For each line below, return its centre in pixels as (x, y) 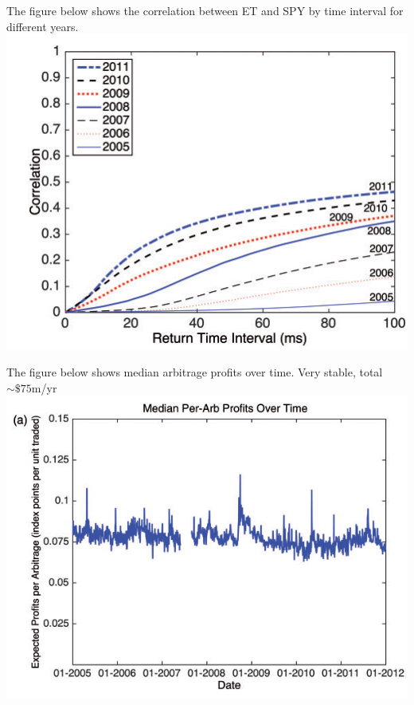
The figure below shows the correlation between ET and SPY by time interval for (205, 10)
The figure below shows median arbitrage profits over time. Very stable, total (195, 372)
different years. (43, 26)
